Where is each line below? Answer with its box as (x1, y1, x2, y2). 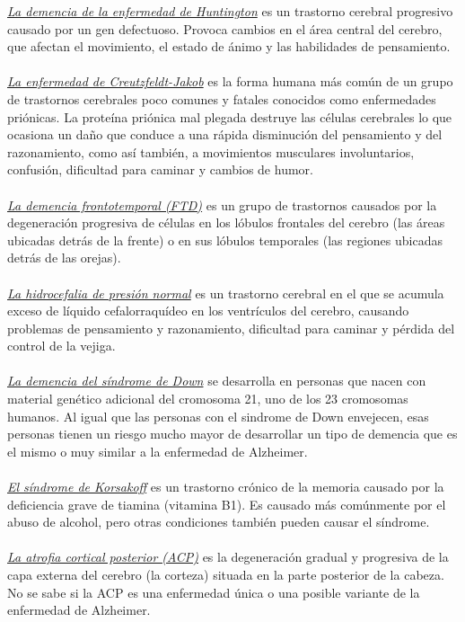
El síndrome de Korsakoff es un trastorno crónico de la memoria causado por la (7, 477, 444, 496)
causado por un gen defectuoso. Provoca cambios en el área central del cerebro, (7, 19, 443, 38)
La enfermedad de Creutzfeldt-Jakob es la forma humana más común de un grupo (7, 72, 453, 91)
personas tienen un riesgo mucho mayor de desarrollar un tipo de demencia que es (7, 424, 458, 443)
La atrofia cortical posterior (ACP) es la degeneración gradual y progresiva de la (7, 547, 449, 566)
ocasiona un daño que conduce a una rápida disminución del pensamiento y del (7, 125, 443, 144)
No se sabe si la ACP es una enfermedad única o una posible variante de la (7, 582, 420, 601)
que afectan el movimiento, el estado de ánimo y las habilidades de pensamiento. (7, 37, 451, 56)
